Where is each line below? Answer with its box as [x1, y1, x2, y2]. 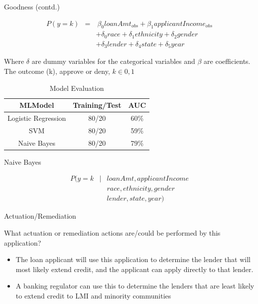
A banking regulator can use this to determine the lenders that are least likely [15, 281, 255, 291]
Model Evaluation [49, 82, 104, 93]
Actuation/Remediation [4, 211, 76, 221]
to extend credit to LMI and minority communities [15, 291, 171, 301]
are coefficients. [204, 56, 251, 66]
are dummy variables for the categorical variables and [31, 56, 195, 66]
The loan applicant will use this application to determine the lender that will [15, 254, 251, 265]
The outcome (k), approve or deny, [4, 65, 110, 76]
